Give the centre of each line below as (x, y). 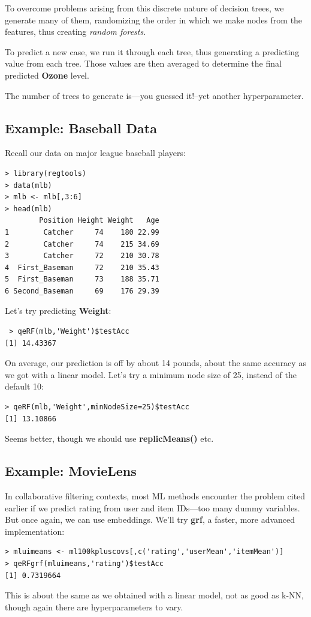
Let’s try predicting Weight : (58, 311)
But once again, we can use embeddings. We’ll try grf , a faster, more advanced (150, 519)
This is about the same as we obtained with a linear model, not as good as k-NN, (155, 595)
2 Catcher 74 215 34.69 (82, 244)
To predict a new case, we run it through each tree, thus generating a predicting (152, 51)
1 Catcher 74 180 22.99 (82, 232)
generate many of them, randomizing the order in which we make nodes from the (154, 20)
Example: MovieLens (71, 471)
